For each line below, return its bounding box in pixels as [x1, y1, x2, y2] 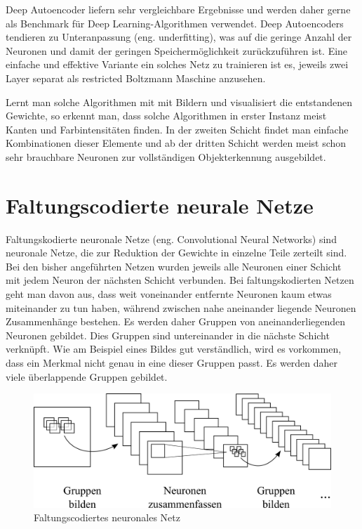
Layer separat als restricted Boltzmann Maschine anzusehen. [6, 70, 266, 85]
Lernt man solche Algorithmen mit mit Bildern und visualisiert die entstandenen [6, 94, 352, 109]
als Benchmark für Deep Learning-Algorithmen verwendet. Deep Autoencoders [6, 15, 344, 30]
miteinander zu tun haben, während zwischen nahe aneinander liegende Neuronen [6, 300, 356, 315]
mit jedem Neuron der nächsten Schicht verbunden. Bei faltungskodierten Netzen [6, 273, 354, 287]
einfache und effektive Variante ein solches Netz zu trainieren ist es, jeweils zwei [6, 57, 349, 72]
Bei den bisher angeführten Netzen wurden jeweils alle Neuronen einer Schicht [6, 259, 342, 273]
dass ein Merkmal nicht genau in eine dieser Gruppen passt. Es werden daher [6, 355, 338, 370]
